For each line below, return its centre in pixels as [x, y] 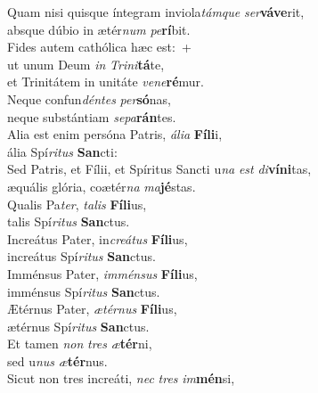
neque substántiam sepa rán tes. [92, 116]
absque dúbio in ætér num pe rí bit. [99, 29]
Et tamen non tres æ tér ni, [80, 344]
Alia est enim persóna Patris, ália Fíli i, [115, 134]
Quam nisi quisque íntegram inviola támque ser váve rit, [156, 12]
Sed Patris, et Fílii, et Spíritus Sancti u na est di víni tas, [159, 169]
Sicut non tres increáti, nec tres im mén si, [121, 378]
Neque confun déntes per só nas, [89, 98]
